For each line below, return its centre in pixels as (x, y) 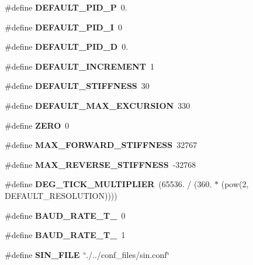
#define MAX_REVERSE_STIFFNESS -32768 (100, 164)
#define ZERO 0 (37, 125)
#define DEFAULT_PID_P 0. (66, 7)
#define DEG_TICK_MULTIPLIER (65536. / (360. (108, 184)
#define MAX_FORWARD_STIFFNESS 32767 (101, 145)
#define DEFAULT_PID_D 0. (67, 47)
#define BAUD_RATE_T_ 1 (65, 235)
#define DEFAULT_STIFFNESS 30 (77, 86)
